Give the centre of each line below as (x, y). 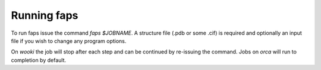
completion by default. (39, 60)
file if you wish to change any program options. (69, 41)
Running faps (45, 15)
